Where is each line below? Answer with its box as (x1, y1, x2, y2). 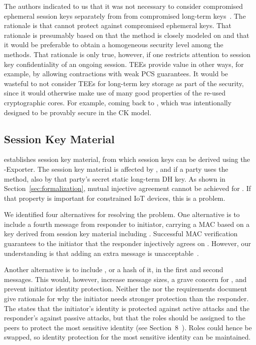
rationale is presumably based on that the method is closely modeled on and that (4, 30, 250, 40)
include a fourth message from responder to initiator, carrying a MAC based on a (4, 219, 250, 229)
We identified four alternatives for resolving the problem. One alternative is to (4, 209, 240, 220)
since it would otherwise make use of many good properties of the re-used (4, 88, 226, 98)
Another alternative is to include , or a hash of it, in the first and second (4, 264, 224, 275)
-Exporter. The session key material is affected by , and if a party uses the (4, 163, 228, 174)
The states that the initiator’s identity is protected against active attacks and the (4, 303, 250, 313)
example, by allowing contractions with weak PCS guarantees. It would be (4, 68, 228, 79)
